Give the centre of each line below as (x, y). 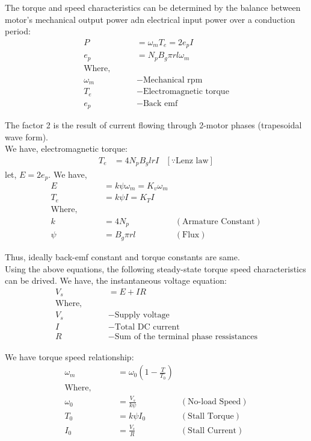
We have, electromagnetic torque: (66, 149)
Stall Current (212, 430)
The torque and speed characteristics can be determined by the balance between (153, 7)
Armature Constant (219, 221)
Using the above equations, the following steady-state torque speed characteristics (155, 268)
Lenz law (192, 161)
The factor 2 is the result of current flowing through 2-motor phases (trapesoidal (153, 125)
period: (18, 31)
